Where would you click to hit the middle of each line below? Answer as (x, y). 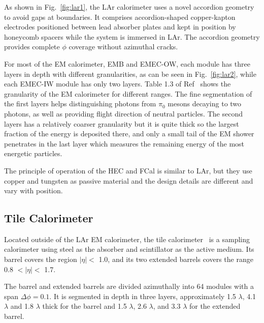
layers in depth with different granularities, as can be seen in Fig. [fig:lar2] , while (130, 74)
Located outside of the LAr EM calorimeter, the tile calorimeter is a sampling (127, 239)
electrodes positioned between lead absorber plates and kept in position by (120, 27)
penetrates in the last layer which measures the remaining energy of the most (124, 143)
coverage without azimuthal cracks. (123, 47)
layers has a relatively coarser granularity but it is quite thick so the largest (122, 123)
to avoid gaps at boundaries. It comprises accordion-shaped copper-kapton (120, 17)
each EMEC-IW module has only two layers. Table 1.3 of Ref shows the (118, 84)
